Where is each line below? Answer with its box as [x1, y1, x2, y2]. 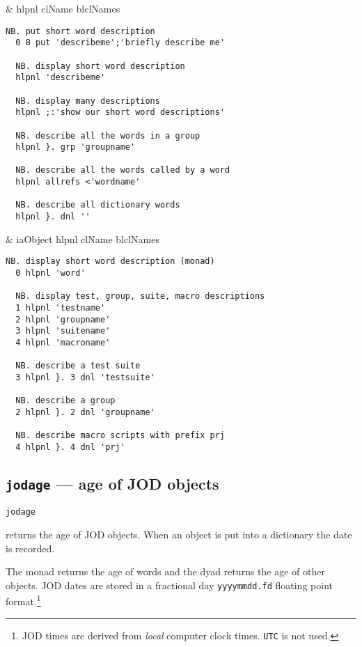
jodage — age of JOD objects [6, 472, 219, 494]
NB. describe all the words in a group [15, 130, 200, 141]
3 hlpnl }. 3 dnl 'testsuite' [15, 372, 155, 382]
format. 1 [6, 592, 41, 609]
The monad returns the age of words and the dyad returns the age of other [6, 564, 325, 579]
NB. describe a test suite [15, 361, 141, 371]
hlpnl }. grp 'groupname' [15, 142, 136, 153]
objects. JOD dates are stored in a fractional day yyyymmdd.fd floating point [6, 577, 333, 592]
